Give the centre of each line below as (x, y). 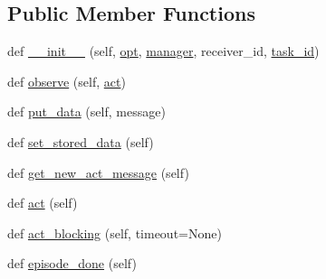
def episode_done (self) (72, 263)
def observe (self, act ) (67, 81)
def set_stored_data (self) (81, 141)
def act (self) (43, 203)
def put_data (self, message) (86, 112)
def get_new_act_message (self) (98, 172)
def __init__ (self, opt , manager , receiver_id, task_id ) (163, 51)
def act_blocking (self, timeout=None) (115, 232)
